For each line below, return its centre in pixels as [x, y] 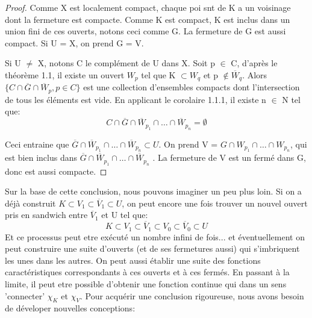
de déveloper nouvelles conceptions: [70, 308]
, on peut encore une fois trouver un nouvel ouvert [215, 203]
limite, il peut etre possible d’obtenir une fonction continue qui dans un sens [146, 283]
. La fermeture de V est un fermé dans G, [229, 157]
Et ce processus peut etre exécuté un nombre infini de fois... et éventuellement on [155, 236]
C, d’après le [254, 63]
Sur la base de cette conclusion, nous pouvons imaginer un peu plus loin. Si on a [153, 191]
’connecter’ [25, 295]
